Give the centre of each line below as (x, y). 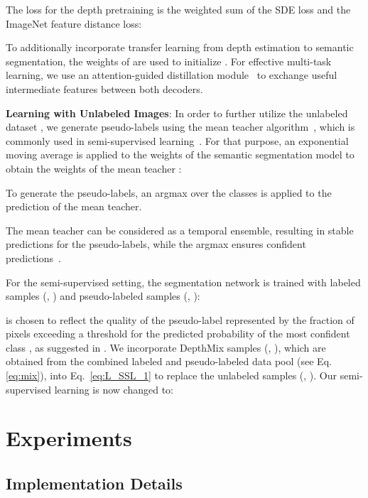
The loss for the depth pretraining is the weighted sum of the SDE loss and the (178, 9)
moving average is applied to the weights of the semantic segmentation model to (180, 155)
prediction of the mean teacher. (74, 206)
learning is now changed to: (114, 389)
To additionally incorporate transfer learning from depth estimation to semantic (180, 47)
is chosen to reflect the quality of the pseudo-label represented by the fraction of (180, 319)
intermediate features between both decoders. (104, 88)
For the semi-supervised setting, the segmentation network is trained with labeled (183, 282)
